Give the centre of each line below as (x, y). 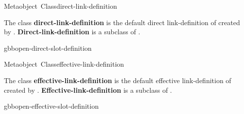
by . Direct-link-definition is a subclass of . (72, 32)
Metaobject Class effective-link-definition (64, 64)
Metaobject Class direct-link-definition (61, 6)
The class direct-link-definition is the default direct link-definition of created (122, 22)
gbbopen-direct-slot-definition (48, 48)
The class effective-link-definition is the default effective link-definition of (118, 80)
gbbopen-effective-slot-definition (51, 106)
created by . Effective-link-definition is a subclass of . (88, 90)
